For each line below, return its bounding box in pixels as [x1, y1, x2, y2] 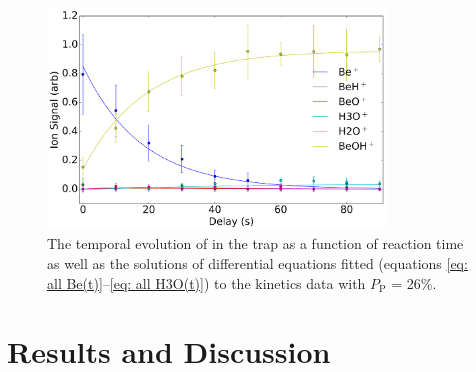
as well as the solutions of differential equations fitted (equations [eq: [47, 253, 468, 273]
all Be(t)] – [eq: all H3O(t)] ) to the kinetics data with [47, 272, 366, 293]
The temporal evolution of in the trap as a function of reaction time [47, 233, 464, 254]
